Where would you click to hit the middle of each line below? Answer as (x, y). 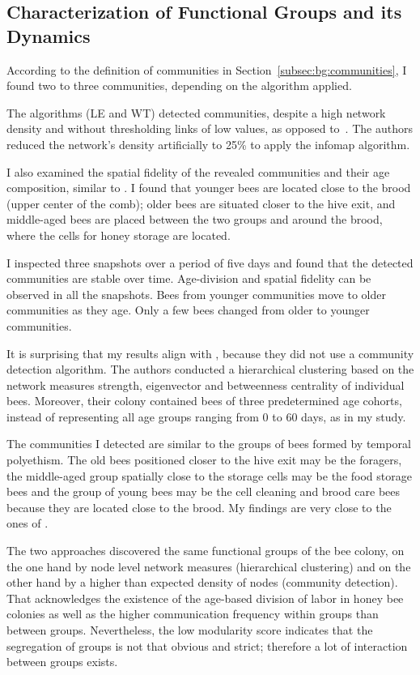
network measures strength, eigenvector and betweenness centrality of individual (206, 384)
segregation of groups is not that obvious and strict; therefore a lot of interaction (207, 645)
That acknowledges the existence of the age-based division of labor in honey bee (205, 598)
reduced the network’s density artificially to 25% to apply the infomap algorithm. (208, 144)
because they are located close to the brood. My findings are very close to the (199, 507)
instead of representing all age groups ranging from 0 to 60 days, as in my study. (206, 416)
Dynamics (49, 35)
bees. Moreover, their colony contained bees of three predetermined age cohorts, (204, 401)
